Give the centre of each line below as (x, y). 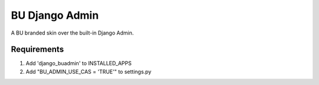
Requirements (38, 50)
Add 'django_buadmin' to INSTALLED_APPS (79, 63)
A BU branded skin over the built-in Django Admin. (72, 33)
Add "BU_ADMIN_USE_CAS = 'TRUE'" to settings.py (89, 72)
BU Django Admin (55, 15)
